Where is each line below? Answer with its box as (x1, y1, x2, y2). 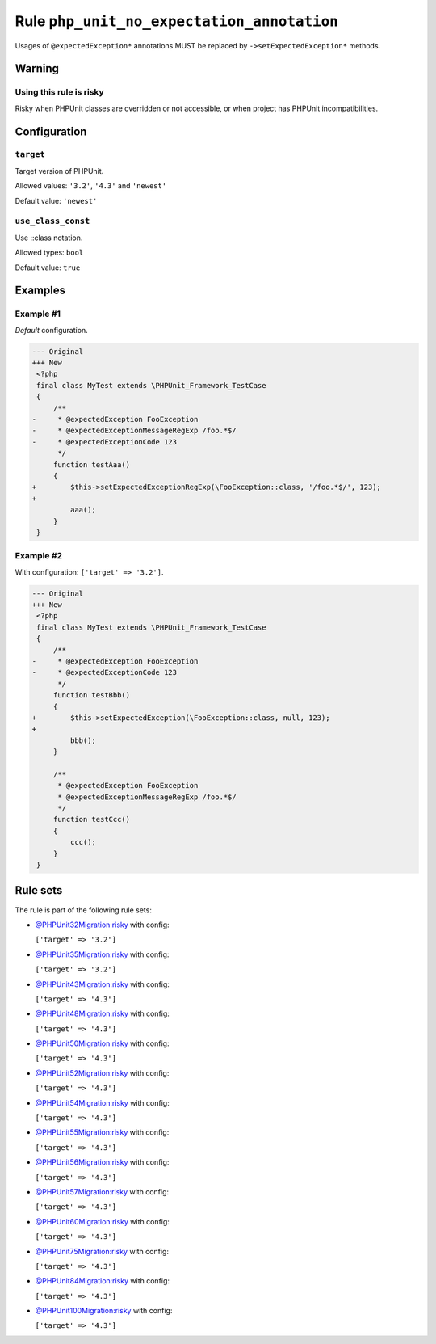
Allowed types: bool (15, 247, 84, 258)
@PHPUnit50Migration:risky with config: (35, 1039, 170, 1048)
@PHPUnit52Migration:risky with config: (35, 1068, 170, 1078)
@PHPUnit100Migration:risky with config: (35, 1306, 173, 1316)
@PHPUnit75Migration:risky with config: (35, 1246, 170, 1256)
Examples (15, 284, 66, 297)
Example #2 (15, 550, 63, 562)
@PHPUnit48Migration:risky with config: (35, 1009, 170, 1018)
